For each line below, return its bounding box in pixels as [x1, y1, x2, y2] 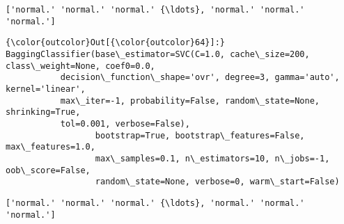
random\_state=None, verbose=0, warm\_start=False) [95, 177, 340, 187]
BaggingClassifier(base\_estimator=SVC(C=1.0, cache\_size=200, [6, 49, 310, 59]
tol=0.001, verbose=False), [60, 118, 190, 129]
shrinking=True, [6, 107, 81, 118]
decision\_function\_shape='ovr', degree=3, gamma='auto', [60, 72, 340, 83]
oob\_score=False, [6, 165, 91, 175]
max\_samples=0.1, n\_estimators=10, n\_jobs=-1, [95, 153, 330, 163]
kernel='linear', [6, 83, 86, 94]
